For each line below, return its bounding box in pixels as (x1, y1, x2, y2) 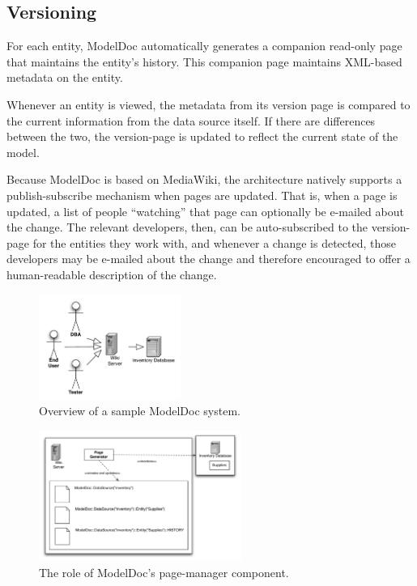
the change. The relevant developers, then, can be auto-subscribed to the (6, 219, 368, 236)
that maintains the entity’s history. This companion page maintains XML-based (6, 53, 402, 70)
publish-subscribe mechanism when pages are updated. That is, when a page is (6, 186, 398, 203)
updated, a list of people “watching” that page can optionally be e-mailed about (6, 202, 404, 219)
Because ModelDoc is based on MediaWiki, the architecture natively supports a (6, 171, 402, 188)
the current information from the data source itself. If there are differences (6, 112, 376, 129)
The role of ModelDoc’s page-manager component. (39, 563, 289, 580)
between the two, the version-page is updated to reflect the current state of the (6, 128, 398, 145)
